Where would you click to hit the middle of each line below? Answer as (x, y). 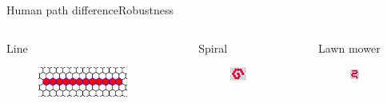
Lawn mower (349, 48)
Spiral (213, 48)
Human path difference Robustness (90, 10)
